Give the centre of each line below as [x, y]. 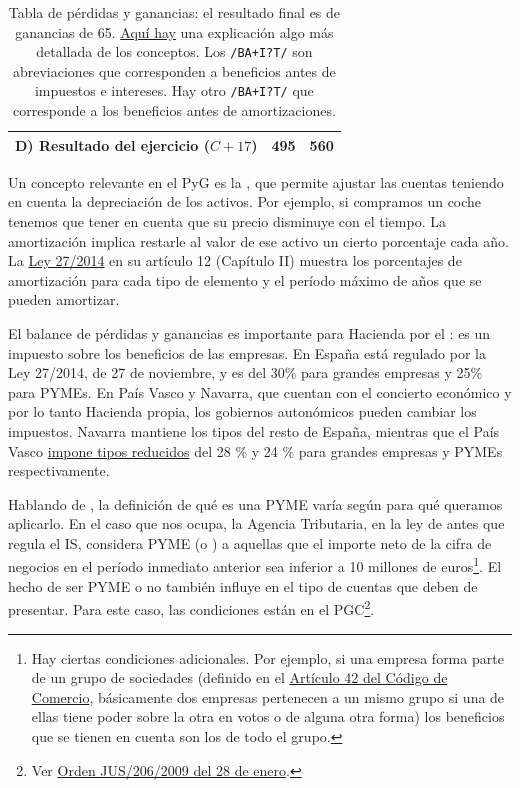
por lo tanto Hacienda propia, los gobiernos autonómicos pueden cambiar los [242, 411]
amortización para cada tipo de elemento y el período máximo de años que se [245, 279]
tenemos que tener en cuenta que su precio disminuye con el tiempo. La [227, 220]
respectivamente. [59, 470]
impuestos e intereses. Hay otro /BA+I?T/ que [174, 90]
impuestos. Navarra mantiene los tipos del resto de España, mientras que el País [254, 430]
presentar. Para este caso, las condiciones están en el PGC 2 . [191, 607]
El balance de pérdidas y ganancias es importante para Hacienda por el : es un [249, 332]
